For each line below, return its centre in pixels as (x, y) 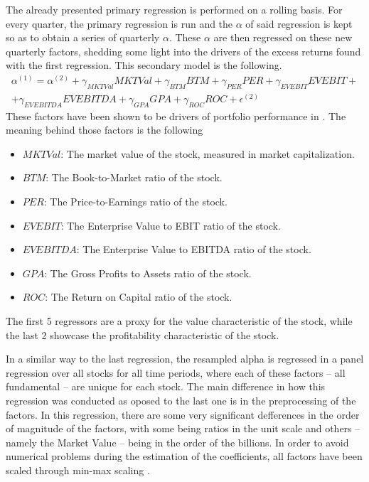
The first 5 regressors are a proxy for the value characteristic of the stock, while (179, 321)
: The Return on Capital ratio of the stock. (139, 297)
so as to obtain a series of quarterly (83, 37)
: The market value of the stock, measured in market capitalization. (208, 153)
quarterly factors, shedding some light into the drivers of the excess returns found (183, 51)
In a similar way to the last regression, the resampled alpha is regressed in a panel (185, 359)
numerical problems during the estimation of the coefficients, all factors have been (184, 456)
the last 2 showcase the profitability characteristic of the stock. (143, 334)
